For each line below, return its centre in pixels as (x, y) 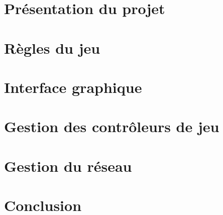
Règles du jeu (52, 47)
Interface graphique (73, 87)
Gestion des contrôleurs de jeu (112, 126)
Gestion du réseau (68, 166)
